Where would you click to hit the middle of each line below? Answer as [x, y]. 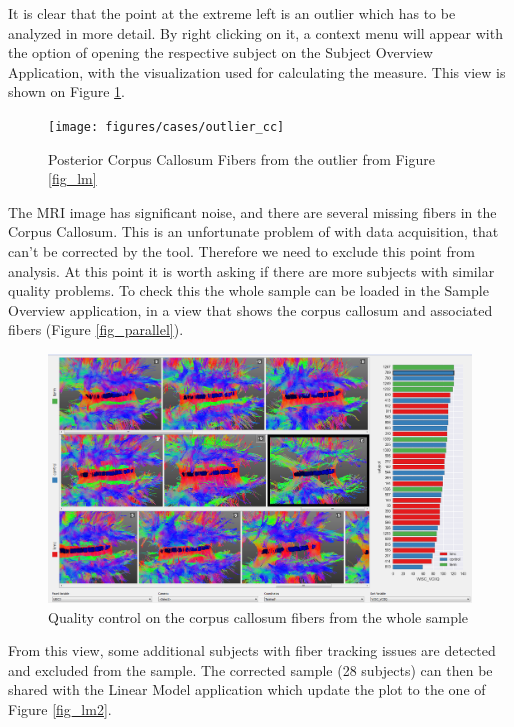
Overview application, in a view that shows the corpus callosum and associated [250, 309]
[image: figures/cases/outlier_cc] [166, 126]
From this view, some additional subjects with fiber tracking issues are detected [252, 650]
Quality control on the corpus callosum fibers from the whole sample [258, 616]
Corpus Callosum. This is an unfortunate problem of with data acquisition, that [253, 231]
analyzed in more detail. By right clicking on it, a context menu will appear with [255, 32]
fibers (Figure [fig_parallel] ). [96, 329]
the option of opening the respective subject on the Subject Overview [220, 52]
